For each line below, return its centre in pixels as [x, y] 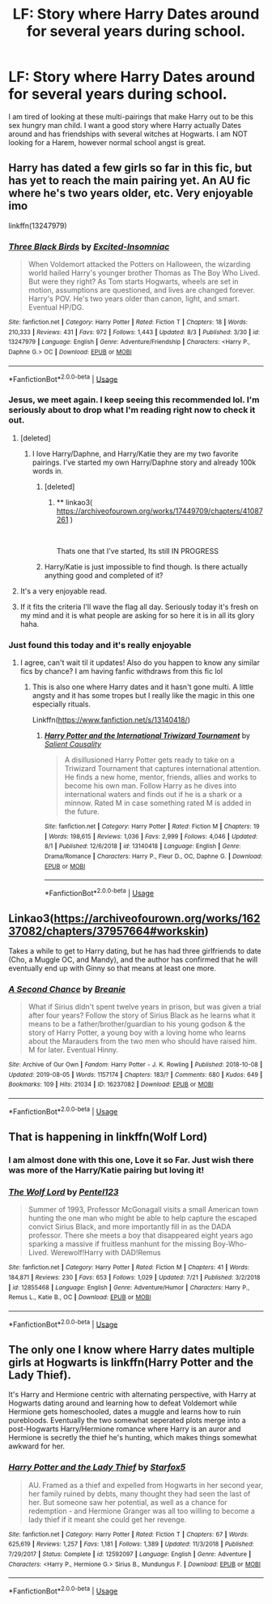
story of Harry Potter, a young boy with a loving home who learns [137, 1032]
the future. [82, 811]
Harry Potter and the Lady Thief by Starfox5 [97, 1467]
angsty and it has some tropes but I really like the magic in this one [143, 695]
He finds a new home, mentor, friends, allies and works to [161, 777]
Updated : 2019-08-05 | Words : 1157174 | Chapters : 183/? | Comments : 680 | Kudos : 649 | [136, 1074]
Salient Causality [73, 744]
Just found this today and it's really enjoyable [100, 645]
